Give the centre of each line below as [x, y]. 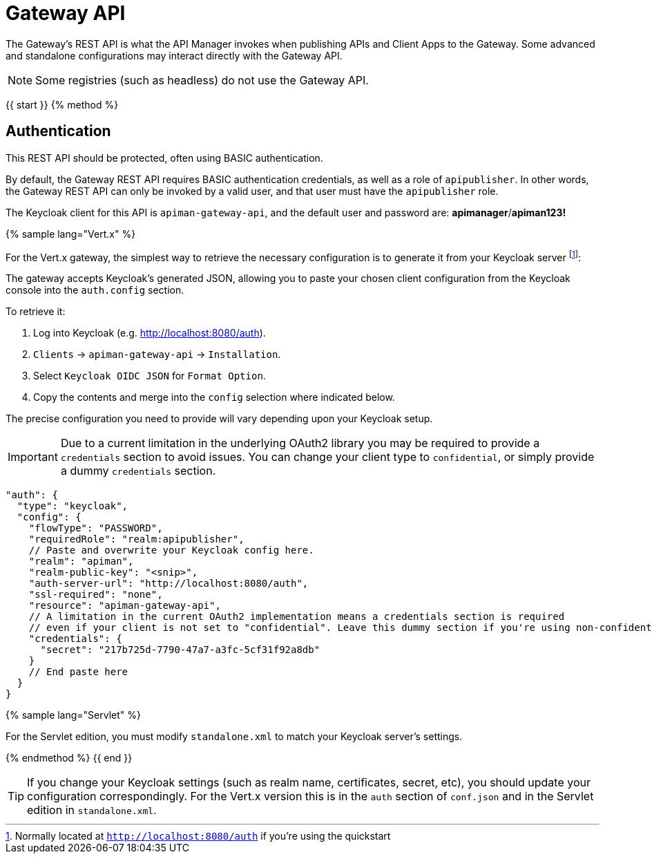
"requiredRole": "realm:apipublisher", [136, 539]
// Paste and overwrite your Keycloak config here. [171, 550]
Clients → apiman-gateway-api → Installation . [157, 355]
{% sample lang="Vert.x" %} [71, 234]
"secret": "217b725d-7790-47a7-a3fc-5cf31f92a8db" [180, 650]
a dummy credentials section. [138, 471]
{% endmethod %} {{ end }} [69, 758]
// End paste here [78, 672]
